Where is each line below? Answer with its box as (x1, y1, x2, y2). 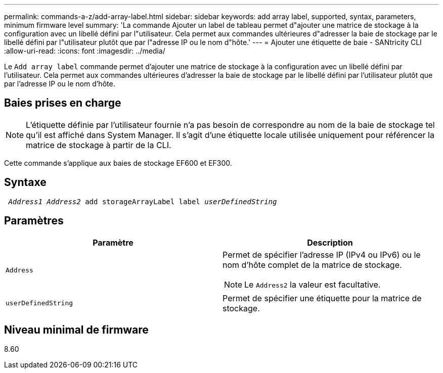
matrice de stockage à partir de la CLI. (26, 139, 171, 150)
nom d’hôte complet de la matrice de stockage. (223, 259, 402, 270)
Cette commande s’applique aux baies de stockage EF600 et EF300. (4, 158, 232, 167)
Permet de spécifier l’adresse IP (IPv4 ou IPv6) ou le (223, 249, 421, 260)
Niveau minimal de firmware (4, 323, 149, 336)
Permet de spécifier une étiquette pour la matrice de (223, 293, 422, 303)
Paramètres (4, 214, 64, 227)
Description (307, 237, 353, 248)
